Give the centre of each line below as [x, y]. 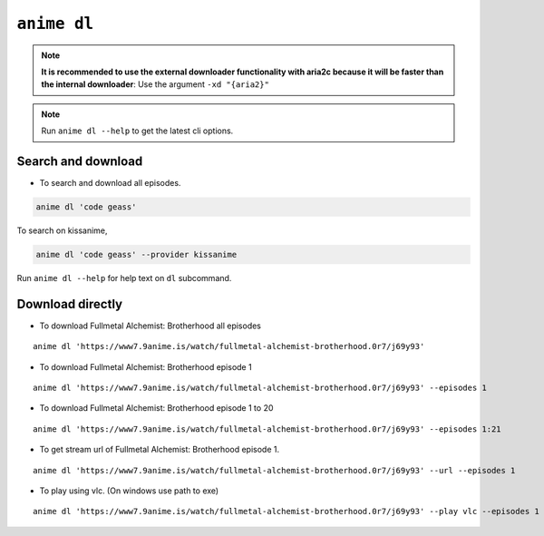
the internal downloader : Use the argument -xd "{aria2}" [155, 84]
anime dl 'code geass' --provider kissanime [136, 254]
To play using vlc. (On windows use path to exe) [129, 491]
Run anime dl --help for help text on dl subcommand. [124, 278]
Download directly [69, 304]
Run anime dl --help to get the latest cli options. [137, 131]
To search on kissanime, [62, 230]
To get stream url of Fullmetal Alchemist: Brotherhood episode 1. [160, 450]
